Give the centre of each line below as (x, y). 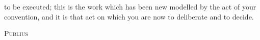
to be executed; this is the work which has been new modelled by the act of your (130, 6)
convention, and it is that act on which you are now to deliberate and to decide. (129, 16)
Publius (16, 33)
